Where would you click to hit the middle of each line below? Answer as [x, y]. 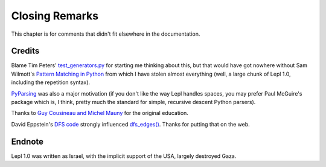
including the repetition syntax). [51, 82]
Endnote [27, 141]
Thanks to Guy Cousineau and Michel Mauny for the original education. [100, 113]
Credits [25, 51]
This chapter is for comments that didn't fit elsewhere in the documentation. [106, 34]
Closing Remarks [55, 16]
